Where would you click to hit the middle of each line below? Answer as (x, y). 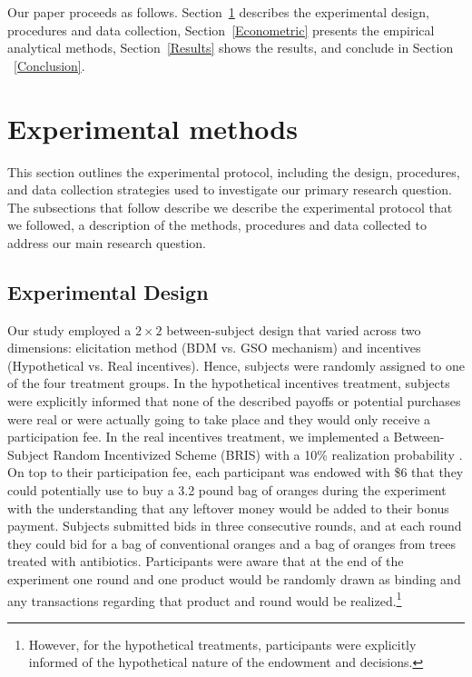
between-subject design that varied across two (294, 329)
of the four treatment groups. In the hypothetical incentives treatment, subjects (229, 383)
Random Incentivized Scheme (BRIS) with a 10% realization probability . (258, 454)
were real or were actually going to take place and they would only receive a (219, 418)
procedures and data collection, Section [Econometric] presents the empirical (221, 30)
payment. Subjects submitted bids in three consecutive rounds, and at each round (235, 526)
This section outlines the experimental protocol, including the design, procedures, (234, 171)
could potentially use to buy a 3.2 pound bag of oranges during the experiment (227, 490)
